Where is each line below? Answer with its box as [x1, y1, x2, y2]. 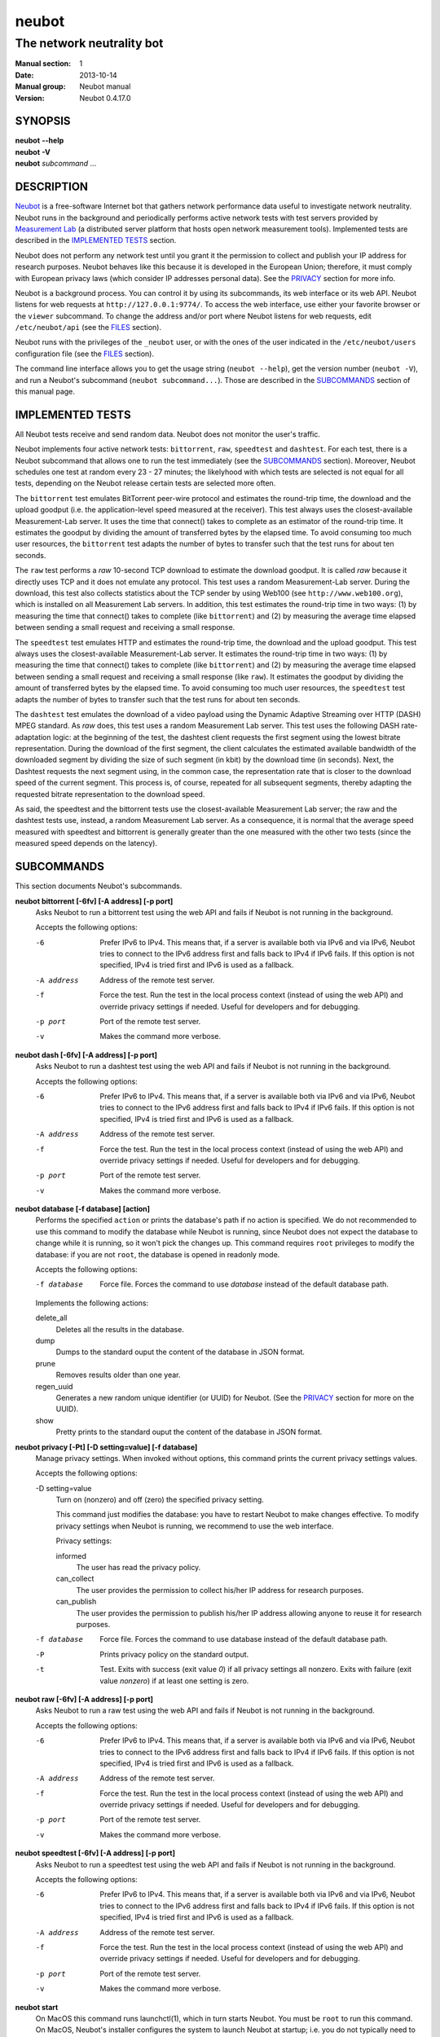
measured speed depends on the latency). [15, 838, 158, 848]
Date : [15, 70, 34, 80]
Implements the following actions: [35, 1298, 149, 1308]
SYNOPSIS [15, 114, 71, 128]
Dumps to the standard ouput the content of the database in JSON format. [55, 1347, 306, 1357]
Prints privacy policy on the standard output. [99, 1649, 249, 1659]
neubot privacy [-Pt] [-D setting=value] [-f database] [15, 1442, 198, 1452]
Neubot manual [79, 81, 131, 91]
